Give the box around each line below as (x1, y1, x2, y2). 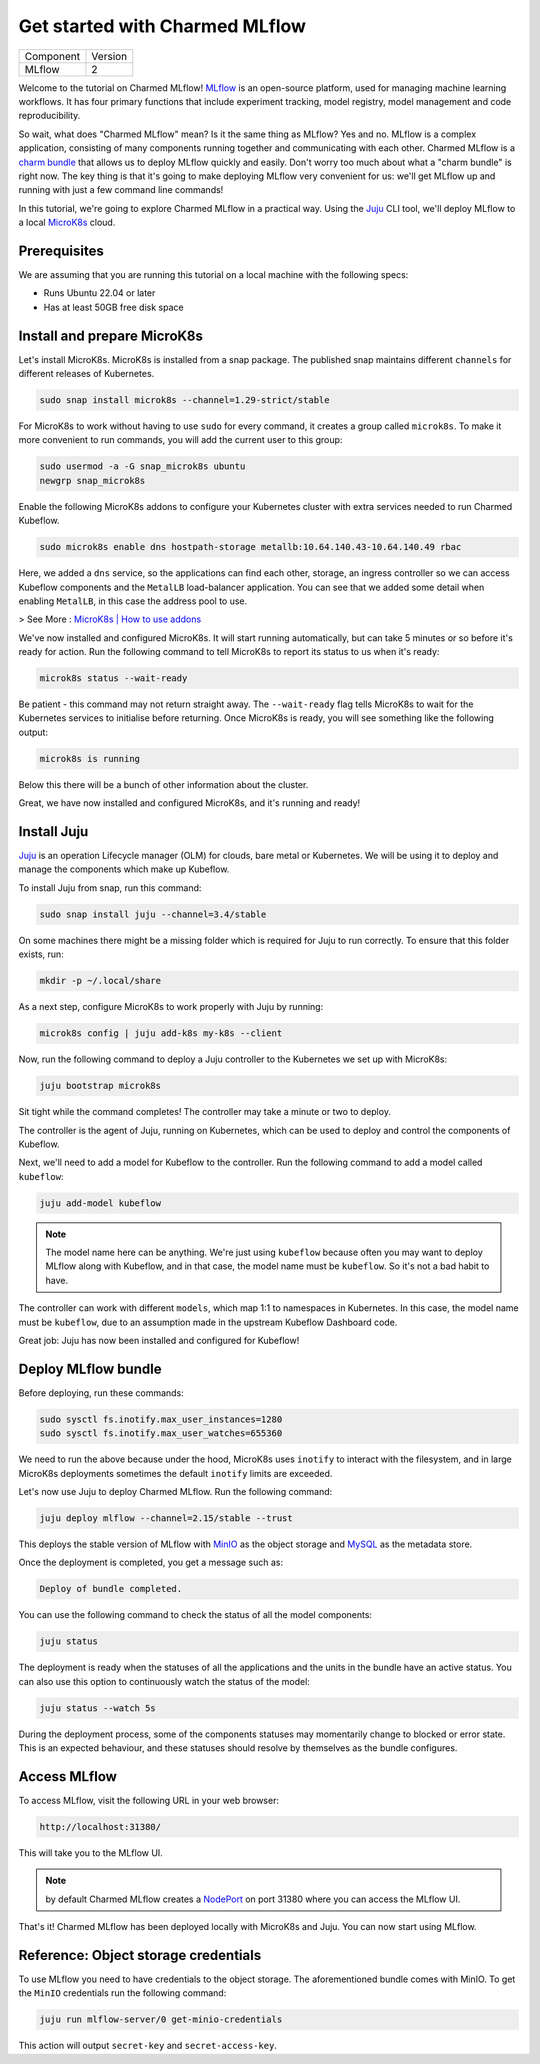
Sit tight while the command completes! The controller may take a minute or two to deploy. (18, 1106, 392, 1118)
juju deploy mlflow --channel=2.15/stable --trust (39, 1513, 294, 1524)
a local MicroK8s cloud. (18, 216, 116, 229)
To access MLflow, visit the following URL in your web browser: (18, 1795, 280, 1807)
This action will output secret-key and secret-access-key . (18, 2040, 277, 2052)
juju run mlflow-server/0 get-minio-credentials (39, 2014, 283, 2025)
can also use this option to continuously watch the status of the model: (18, 1675, 310, 1687)
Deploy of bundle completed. (39, 1583, 183, 1595)
